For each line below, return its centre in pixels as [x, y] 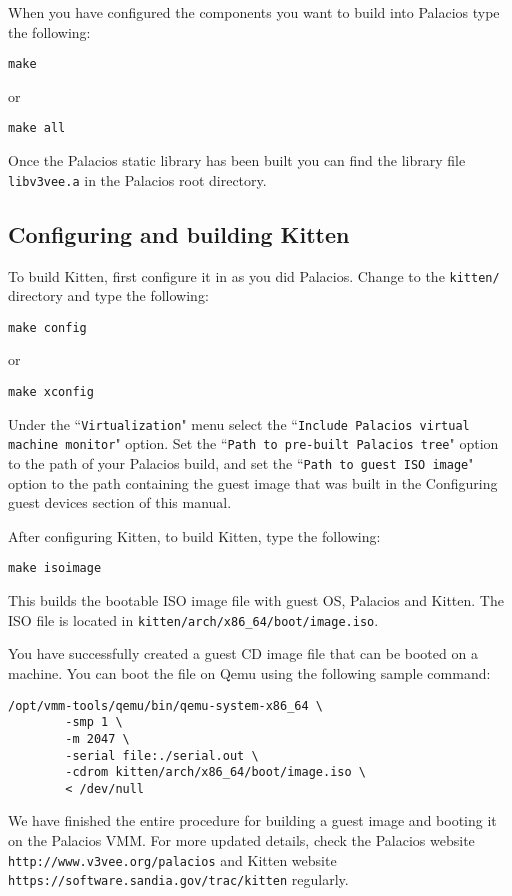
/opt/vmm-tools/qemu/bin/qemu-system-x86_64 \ [165, 705]
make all [37, 128]
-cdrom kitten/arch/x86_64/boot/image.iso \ [215, 772]
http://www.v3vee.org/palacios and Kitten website [172, 859]
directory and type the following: [108, 295]
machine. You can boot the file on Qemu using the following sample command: [249, 672]
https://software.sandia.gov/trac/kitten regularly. [178, 879]
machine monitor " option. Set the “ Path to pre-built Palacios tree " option [253, 443]
